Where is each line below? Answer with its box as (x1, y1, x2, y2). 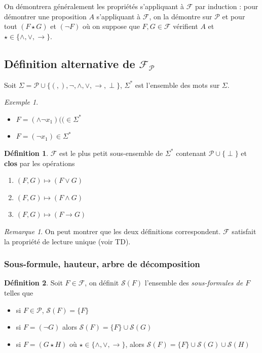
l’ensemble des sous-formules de (144, 277, 243, 288)
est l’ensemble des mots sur (135, 79, 220, 90)
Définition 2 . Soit (4, 277, 63, 288)
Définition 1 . (4, 147, 49, 158)
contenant (176, 147, 207, 158)
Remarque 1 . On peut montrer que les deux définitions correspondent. (4, 226, 221, 236)
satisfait (232, 226, 256, 236)
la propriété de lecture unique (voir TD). (4, 236, 131, 246)
